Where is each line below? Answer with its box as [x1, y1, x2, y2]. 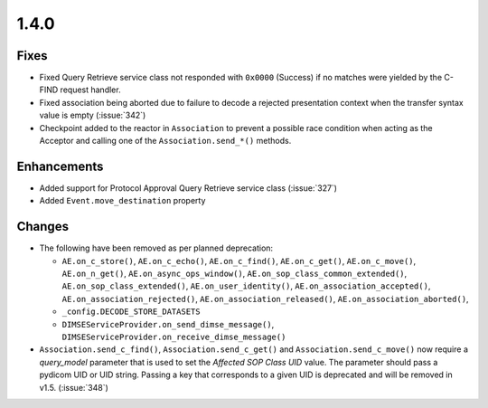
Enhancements [16, 158, 104, 174]
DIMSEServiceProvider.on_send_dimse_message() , [61, 318, 275, 329]
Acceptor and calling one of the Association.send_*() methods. [39, 136, 292, 147]
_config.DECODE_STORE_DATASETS [61, 307, 201, 317]
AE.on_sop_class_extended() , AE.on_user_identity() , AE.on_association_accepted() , [61, 280, 431, 291]
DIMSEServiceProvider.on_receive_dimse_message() [61, 331, 286, 342]
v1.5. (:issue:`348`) [39, 382, 108, 393]
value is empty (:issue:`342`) [39, 109, 146, 121]
